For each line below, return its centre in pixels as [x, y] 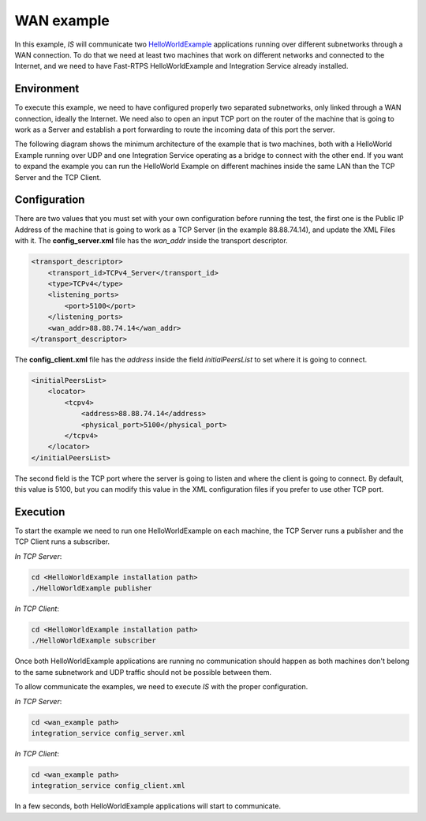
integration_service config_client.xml [108, 786]
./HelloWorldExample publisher [92, 589]
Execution [40, 512]
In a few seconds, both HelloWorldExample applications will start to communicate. [148, 806]
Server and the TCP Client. [58, 177]
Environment [47, 89]
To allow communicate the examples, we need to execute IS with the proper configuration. [161, 687]
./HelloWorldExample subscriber [94, 641]
